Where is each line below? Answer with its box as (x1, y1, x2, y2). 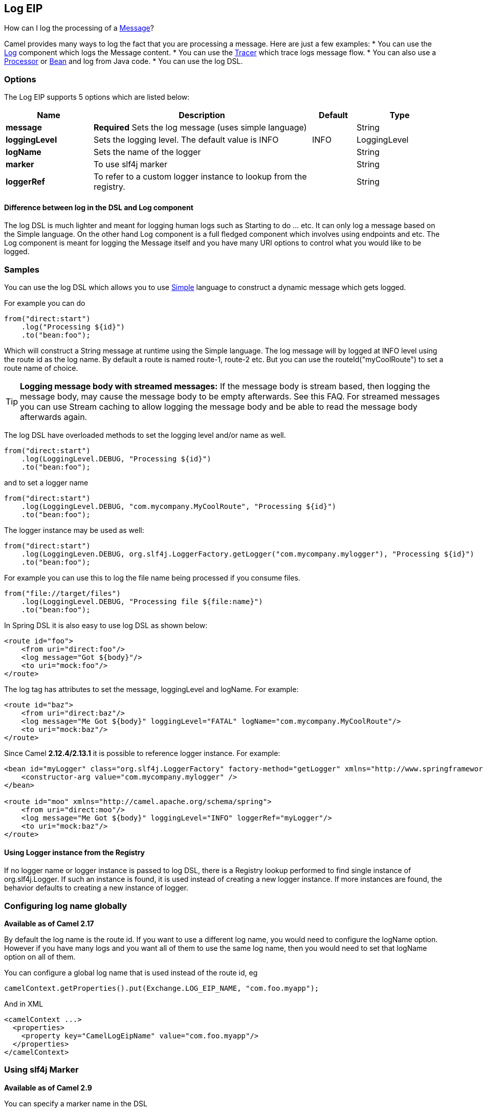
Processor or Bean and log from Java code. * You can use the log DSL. (4, 57, 243, 66)
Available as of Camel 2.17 (4, 919, 94, 928)
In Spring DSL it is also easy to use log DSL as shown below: (4, 621, 208, 630)
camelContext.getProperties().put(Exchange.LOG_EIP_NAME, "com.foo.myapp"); (4, 984, 319, 993)
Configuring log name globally (4, 900, 127, 911)
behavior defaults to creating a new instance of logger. (4, 883, 188, 893)
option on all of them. (4, 952, 76, 962)
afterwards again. (20, 412, 87, 422)
